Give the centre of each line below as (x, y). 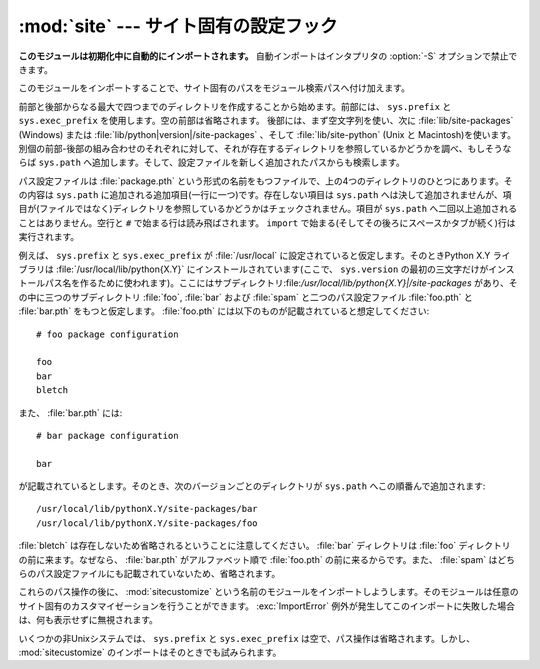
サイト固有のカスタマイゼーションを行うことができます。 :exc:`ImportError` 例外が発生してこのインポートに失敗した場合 (266, 606)
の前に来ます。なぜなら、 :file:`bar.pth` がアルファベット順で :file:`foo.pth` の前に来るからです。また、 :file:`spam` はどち (266, 559)
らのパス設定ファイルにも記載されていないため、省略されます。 (149, 574)
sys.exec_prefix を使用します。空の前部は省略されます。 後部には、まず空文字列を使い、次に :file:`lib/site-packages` (266, 121)
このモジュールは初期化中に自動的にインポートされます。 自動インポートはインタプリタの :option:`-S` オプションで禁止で (268, 56)
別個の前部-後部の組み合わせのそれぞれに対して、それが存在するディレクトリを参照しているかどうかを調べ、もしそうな (265, 148)
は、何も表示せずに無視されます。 (88, 620)
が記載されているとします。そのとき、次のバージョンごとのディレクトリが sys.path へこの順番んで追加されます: (252, 486)
